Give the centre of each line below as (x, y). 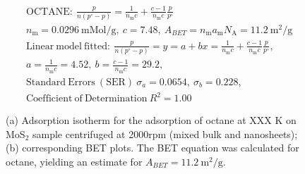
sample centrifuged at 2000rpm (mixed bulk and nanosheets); (165, 133)
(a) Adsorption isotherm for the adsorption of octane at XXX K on (151, 120)
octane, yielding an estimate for (74, 161)
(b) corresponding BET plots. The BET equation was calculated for (152, 148)
